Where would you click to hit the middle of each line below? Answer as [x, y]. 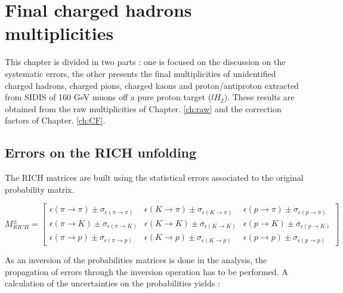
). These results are [259, 97]
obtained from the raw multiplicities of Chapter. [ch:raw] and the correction [143, 108]
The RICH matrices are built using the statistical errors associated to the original [154, 178]
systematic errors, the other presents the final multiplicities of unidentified [140, 73]
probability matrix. [40, 189]
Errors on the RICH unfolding [101, 152]
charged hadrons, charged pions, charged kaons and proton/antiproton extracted [152, 85]
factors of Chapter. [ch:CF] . [55, 120]
